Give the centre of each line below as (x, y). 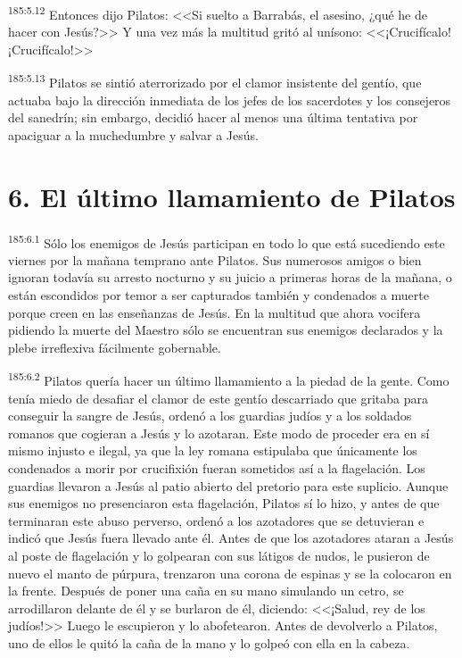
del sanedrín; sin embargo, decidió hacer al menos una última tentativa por (213, 117)
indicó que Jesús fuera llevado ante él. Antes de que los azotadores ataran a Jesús (231, 538)
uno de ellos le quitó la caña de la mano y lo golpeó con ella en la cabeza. (209, 642)
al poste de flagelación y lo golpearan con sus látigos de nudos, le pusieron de (219, 555)
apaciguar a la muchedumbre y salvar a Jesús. (133, 134)
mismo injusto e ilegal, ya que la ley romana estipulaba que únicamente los (213, 450)
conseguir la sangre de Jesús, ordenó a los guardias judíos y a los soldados (210, 416)
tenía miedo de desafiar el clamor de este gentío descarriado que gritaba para (218, 398)
